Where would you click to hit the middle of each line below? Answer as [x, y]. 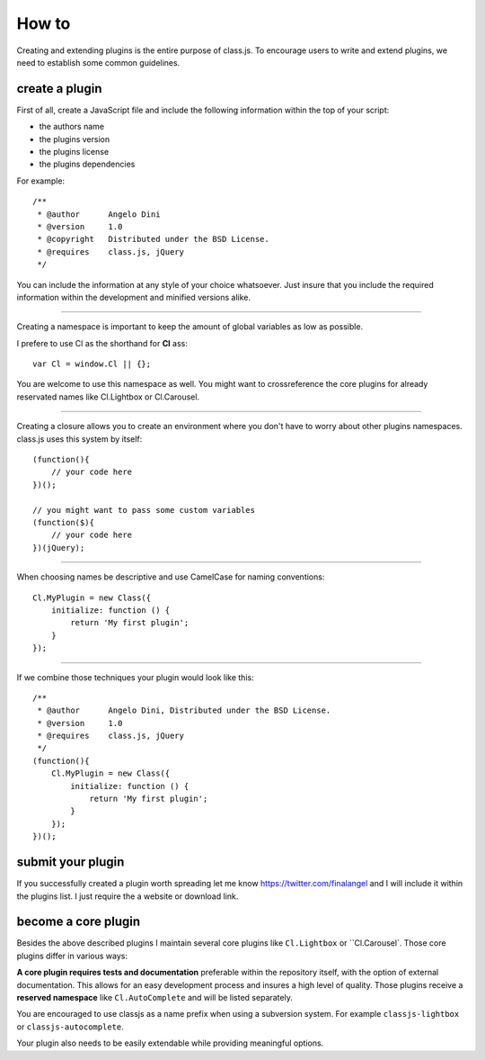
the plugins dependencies [87, 164]
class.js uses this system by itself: [79, 439]
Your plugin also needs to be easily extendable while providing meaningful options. [170, 1043]
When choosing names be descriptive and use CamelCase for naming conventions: [171, 577]
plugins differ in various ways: [72, 956]
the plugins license [74, 152]
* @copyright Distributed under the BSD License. [153, 239]
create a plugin [59, 89]
